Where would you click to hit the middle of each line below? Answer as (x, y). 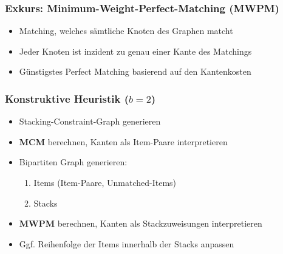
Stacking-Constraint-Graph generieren (90, 121)
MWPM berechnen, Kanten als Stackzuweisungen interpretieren (141, 223)
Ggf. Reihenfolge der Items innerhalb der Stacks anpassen (127, 243)
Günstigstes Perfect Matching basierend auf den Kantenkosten (135, 71)
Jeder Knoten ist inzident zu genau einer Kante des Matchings (135, 51)
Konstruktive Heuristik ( (67, 98)
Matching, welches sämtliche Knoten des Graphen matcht (126, 31)
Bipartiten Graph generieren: (73, 162)
